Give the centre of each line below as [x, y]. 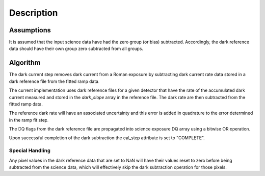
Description [34, 13]
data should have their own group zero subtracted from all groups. [76, 49]
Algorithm [25, 63]
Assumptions [30, 30]
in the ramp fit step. [29, 120]
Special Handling [30, 151]
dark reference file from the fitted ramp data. [54, 81]
